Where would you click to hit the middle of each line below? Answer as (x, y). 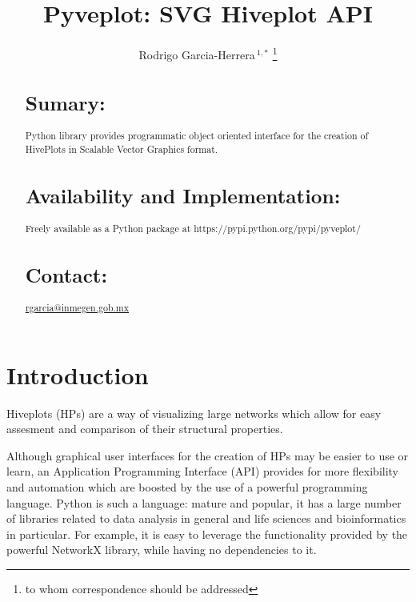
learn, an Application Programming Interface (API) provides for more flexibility (203, 471)
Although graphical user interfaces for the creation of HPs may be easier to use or (208, 455)
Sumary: (65, 102)
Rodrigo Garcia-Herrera (197, 54)
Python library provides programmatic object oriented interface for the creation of (197, 135)
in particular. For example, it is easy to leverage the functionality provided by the (207, 534)
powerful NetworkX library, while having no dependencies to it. (162, 550)
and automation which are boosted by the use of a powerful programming (187, 487)
